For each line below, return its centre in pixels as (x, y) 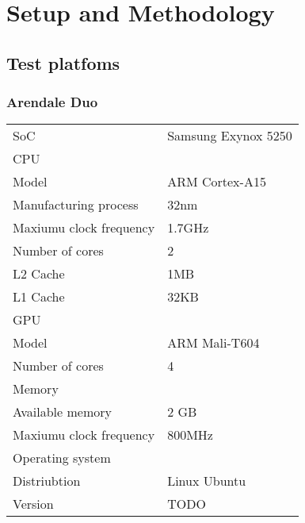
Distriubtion (47, 481)
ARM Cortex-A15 (217, 182)
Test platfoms (63, 62)
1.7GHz (188, 228)
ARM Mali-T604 (213, 343)
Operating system (62, 458)
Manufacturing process (76, 205)
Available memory (62, 412)
